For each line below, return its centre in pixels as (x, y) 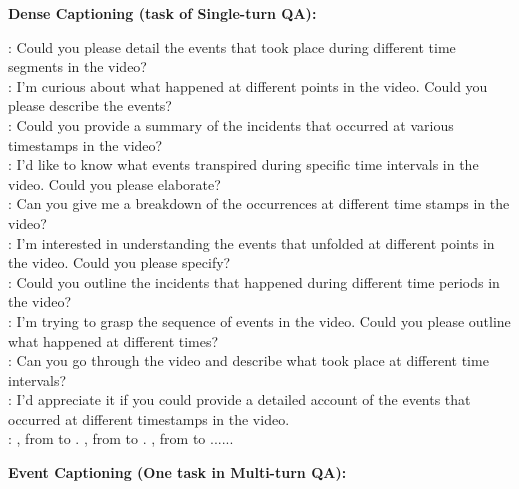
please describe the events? (90, 105)
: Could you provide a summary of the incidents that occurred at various (231, 124)
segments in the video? (77, 66)
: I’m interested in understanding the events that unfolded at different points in (251, 242)
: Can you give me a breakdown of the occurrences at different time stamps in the (259, 203)
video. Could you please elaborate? (114, 183)
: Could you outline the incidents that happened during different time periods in (254, 281)
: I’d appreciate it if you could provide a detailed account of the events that (239, 399)
